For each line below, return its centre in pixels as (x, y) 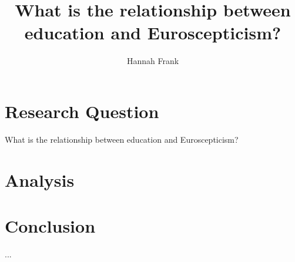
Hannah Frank (153, 61)
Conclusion (50, 226)
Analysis (40, 179)
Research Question (82, 111)
